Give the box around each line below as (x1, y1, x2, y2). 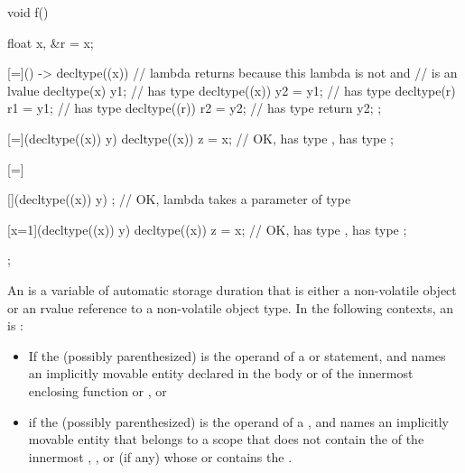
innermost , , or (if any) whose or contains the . (28, 447, 293, 466)
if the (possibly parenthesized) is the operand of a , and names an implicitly (28, 412, 450, 431)
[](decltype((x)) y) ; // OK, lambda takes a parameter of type (7, 190, 351, 209)
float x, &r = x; (7, 32, 94, 51)
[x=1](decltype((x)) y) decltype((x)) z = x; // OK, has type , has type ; (7, 219, 407, 238)
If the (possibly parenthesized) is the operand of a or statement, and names (28, 346, 446, 365)
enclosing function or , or (28, 381, 167, 400)
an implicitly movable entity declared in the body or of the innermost (28, 364, 414, 383)
